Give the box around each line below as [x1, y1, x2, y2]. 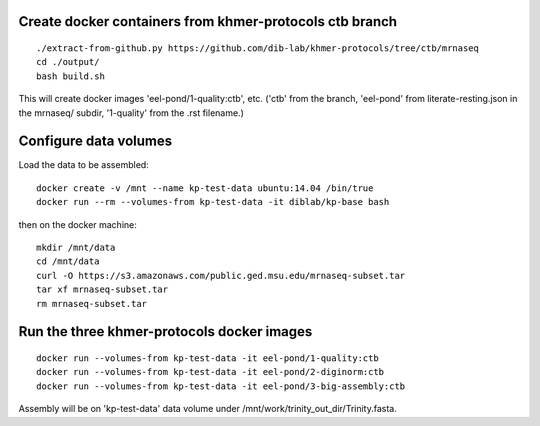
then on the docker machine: [18, 218, 137, 230]
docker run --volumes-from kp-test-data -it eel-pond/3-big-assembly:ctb [36, 380, 406, 392]
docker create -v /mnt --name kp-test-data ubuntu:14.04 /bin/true [36, 182, 374, 194]
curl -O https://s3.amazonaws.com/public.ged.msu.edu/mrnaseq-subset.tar [36, 270, 406, 281]
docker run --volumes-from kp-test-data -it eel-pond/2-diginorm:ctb [36, 366, 385, 378]
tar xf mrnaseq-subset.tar [36, 284, 169, 295]
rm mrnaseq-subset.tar [36, 298, 148, 309]
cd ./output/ [36, 56, 100, 68]
